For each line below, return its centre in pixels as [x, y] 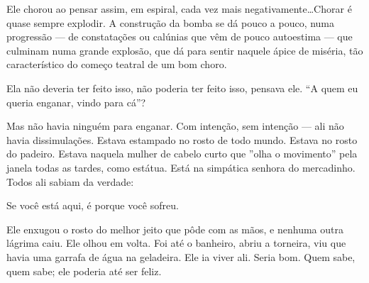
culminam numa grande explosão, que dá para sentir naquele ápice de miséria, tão [185, 50]
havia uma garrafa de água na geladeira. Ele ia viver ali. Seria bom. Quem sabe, [181, 256]
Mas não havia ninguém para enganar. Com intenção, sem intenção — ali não [175, 126]
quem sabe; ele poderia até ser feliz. [84, 271]
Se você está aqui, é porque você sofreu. [93, 205]
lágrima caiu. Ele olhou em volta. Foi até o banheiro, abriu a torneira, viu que [176, 243]
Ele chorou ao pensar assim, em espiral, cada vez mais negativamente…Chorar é [179, 9]
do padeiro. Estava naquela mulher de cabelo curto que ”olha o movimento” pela [182, 154]
